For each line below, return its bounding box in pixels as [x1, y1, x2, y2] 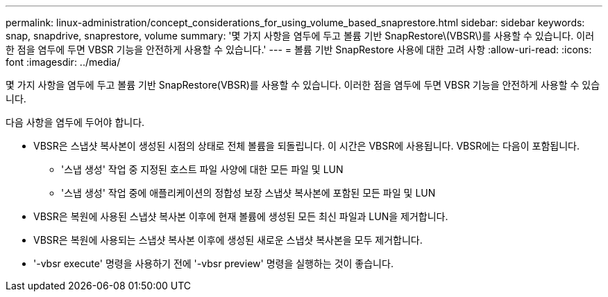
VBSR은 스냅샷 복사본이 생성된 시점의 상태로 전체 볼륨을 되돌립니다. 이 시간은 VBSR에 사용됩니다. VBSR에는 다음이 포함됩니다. [33, 140, 580, 152]
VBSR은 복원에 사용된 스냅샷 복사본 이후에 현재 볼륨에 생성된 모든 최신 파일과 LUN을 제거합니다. [33, 210, 448, 222]
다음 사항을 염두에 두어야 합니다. [6, 116, 145, 128]
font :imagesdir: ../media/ [6, 56, 121, 68]
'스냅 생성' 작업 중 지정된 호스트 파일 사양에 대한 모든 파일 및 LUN [61, 163, 344, 175]
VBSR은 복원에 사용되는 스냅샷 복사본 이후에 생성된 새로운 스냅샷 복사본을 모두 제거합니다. [33, 234, 423, 246]
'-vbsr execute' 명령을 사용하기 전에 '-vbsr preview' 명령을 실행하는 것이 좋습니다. [33, 258, 394, 269]
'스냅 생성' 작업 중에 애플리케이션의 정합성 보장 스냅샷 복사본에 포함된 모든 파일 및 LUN [61, 187, 436, 199]
